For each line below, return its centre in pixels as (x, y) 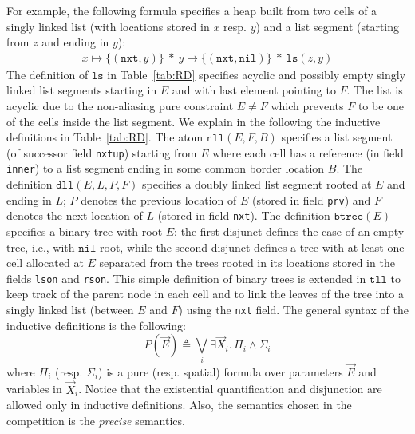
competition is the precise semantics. (96, 420)
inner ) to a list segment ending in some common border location (166, 168)
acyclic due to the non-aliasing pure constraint (120, 106)
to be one (381, 106)
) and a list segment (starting (328, 26)
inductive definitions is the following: (96, 325)
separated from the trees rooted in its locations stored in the (247, 263)
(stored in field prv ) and (311, 199)
